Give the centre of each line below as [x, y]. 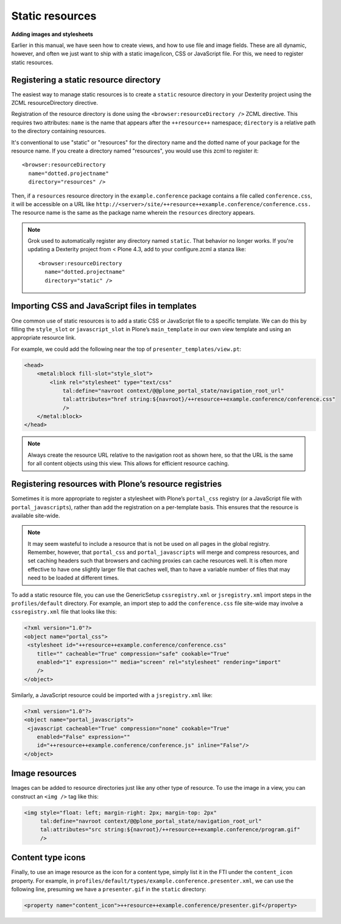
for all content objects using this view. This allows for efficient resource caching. [128, 464]
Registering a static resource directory [86, 80]
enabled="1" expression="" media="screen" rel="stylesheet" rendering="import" [159, 662]
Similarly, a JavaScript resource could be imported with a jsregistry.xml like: [112, 695]
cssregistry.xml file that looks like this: [64, 612]
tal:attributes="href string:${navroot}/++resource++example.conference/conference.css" [199, 399]
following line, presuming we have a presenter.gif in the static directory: [109, 889]
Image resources [44, 774]
